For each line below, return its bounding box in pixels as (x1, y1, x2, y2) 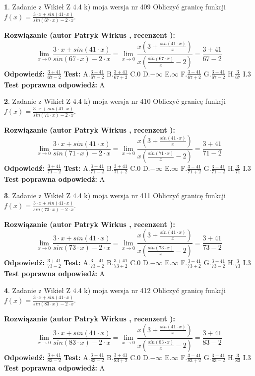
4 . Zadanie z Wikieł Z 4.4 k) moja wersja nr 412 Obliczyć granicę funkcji (4, 285, 226, 295)
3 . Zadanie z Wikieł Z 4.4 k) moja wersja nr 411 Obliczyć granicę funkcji (4, 190, 226, 201)
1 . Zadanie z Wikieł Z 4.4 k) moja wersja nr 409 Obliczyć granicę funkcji (4, 1, 226, 11)
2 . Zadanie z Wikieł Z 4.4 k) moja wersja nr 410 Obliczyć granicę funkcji (4, 96, 226, 106)
